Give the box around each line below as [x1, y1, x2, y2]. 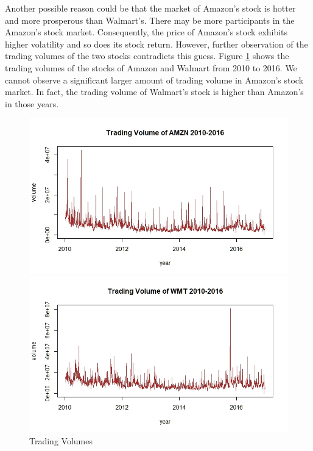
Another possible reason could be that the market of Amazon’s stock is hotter [5, 2, 296, 14]
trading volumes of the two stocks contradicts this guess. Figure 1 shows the [5, 49, 289, 62]
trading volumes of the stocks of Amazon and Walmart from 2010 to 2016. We [5, 61, 297, 74]
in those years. [5, 97, 59, 110]
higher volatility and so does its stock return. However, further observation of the [5, 37, 308, 50]
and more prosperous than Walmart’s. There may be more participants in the [5, 13, 295, 26]
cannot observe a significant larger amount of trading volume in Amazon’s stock [5, 73, 304, 86]
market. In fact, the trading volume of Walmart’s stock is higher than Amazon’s [5, 85, 304, 98]
